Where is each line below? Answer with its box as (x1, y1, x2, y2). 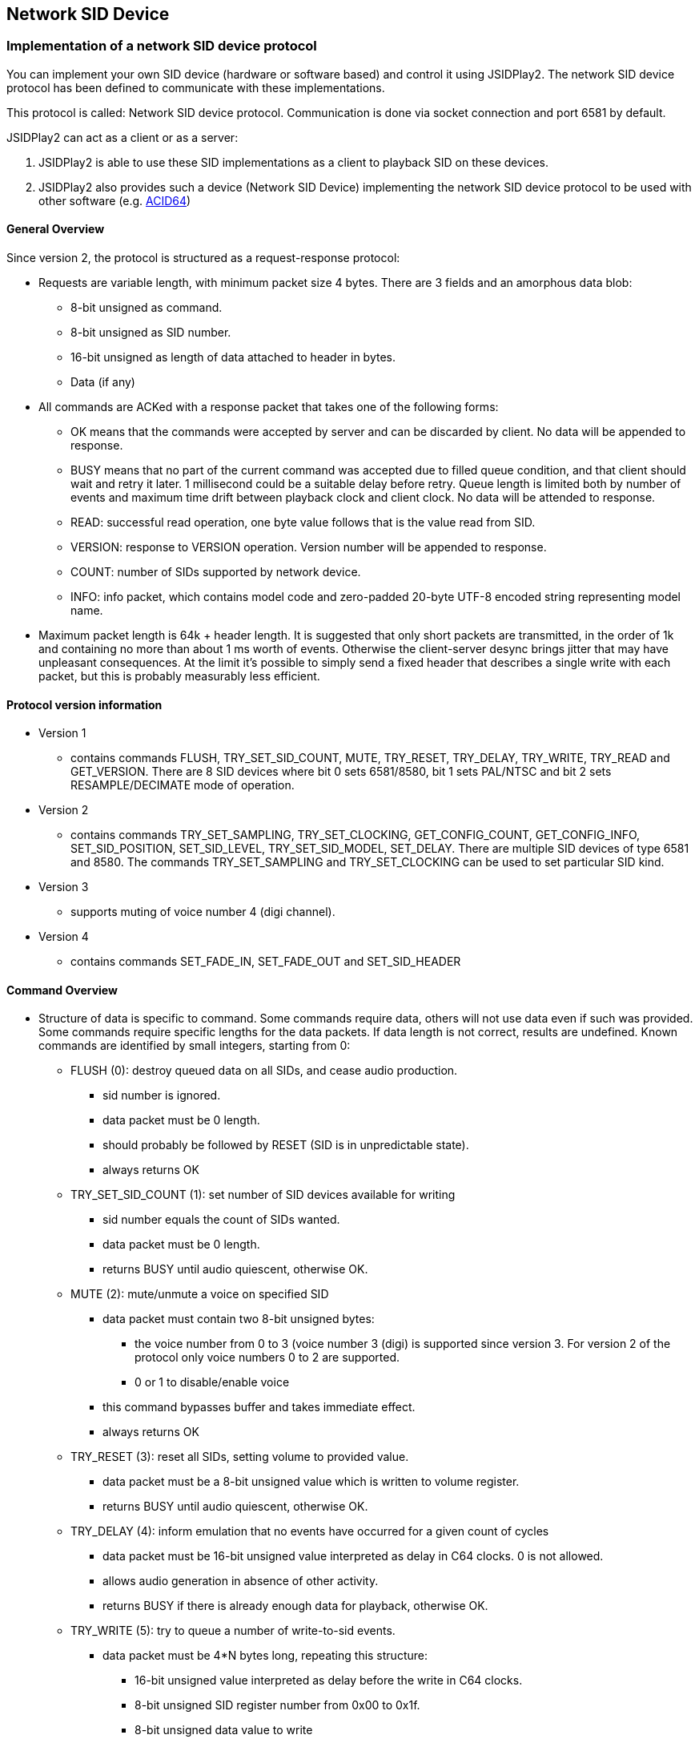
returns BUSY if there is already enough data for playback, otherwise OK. (102, 1599, 488, 1613)
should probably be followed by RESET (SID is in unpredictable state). (102, 1138, 469, 1152)
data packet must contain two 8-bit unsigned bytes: (102, 1312, 375, 1326)
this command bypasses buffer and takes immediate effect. (102, 1400, 416, 1414)
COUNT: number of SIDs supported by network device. (70, 565, 361, 579)
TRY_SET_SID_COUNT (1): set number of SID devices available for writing (70, 1188, 456, 1202)
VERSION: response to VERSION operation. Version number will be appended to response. (70, 540, 547, 555)
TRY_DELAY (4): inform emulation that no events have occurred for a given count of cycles (70, 1524, 549, 1539)
